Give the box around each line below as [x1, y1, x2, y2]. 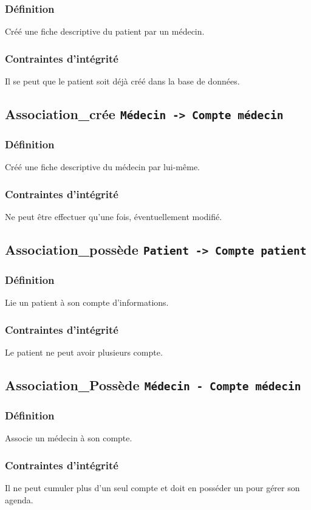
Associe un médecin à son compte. [5, 432, 132, 444]
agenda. [5, 493, 33, 506]
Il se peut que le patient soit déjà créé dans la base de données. [5, 75, 240, 88]
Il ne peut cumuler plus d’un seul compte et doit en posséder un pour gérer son [5, 481, 300, 494]
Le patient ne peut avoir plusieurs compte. [5, 346, 163, 358]
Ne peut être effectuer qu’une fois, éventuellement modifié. [5, 210, 222, 223]
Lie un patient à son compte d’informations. [5, 296, 169, 309]
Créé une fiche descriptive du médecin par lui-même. [5, 160, 200, 173]
